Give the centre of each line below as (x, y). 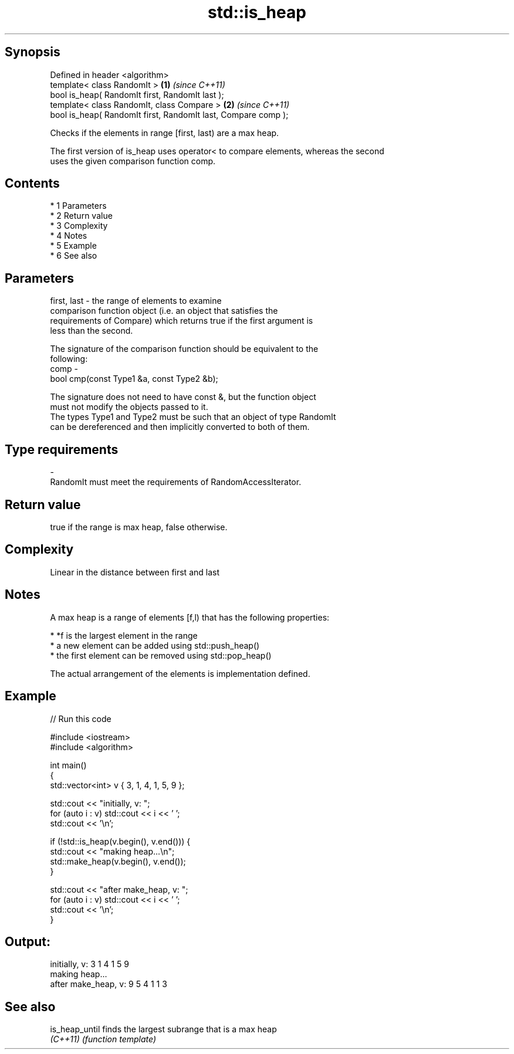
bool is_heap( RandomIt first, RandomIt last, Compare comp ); (169, 114)
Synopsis (33, 52)
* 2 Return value (81, 216)
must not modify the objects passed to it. (129, 407)
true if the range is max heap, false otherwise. (139, 527)
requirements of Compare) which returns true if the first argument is (182, 321)
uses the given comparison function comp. (133, 161)
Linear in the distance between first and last (135, 572)
